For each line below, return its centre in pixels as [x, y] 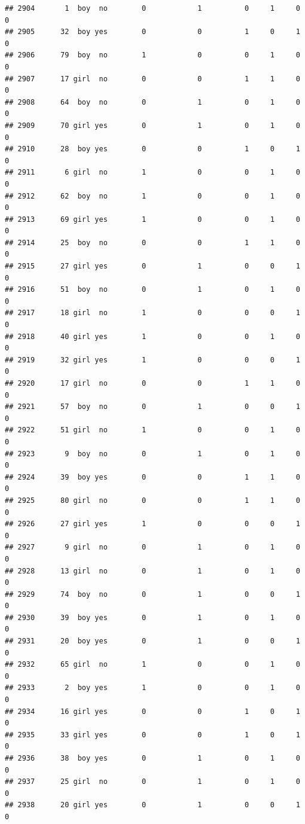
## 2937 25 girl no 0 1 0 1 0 [152, 782]
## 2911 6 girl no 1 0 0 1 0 [152, 173]
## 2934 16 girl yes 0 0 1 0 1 [152, 711]
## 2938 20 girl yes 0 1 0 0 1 [152, 805]
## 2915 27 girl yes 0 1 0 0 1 [152, 266]
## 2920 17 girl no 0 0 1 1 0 [152, 383]
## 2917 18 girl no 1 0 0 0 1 [152, 313]
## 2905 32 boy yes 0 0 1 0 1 [152, 32]
